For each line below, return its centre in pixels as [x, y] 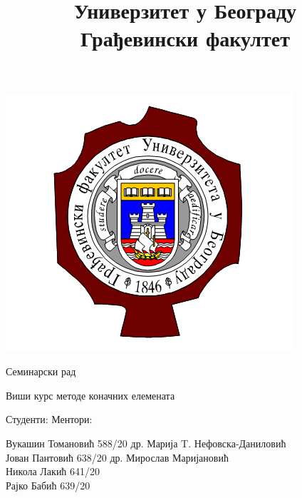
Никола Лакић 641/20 [53, 471]
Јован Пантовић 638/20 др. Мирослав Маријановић [117, 457]
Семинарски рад [41, 371]
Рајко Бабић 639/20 [48, 485]
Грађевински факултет [185, 38]
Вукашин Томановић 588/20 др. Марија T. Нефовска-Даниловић [146, 443]
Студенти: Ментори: [49, 419]
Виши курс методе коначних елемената [90, 395]
